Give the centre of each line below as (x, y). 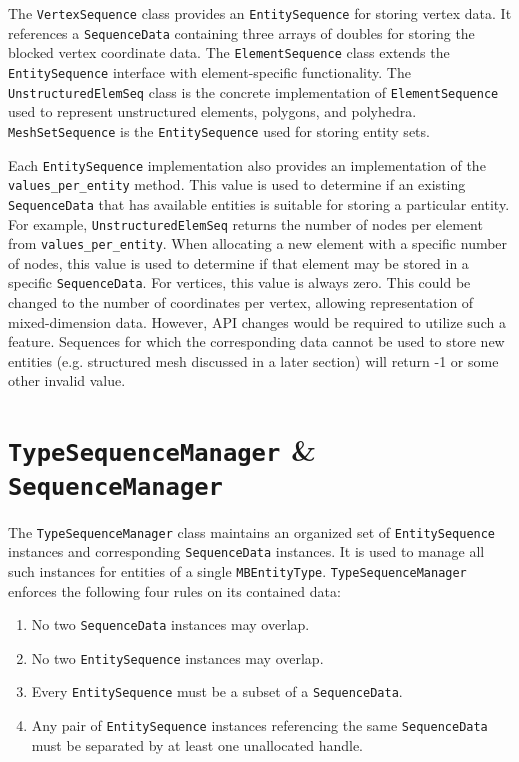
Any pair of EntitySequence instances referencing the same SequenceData (259, 725)
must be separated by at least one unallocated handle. (197, 744)
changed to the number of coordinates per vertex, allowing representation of (241, 302)
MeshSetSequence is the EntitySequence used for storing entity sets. (219, 130)
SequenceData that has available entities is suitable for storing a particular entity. (259, 203)
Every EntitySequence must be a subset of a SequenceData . (217, 691)
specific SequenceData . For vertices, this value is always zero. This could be (239, 282)
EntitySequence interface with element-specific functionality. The (209, 71)
